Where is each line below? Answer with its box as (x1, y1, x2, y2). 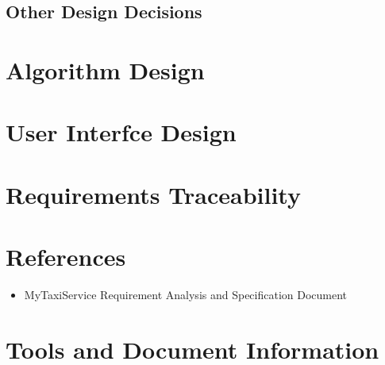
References (6, 240, 126, 273)
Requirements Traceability (6, 178, 301, 210)
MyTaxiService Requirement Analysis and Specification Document (24, 286, 348, 303)
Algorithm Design (6, 53, 205, 86)
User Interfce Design (6, 116, 237, 148)
